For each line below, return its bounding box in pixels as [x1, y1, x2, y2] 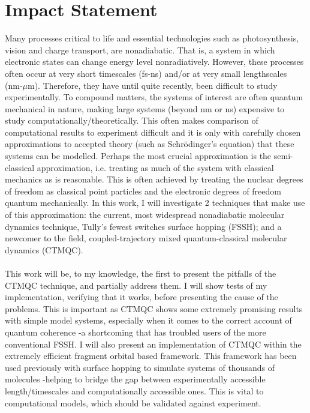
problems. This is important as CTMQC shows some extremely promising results [5, 302, 303, 315]
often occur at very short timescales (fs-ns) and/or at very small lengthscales [5, 67, 287, 79]
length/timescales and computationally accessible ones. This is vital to [5, 384, 264, 397]
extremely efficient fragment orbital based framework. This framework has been [5, 349, 297, 362]
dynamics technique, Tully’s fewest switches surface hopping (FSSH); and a [5, 220, 282, 232]
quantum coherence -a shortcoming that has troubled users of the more [5, 325, 266, 338]
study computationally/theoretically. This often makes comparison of [5, 114, 258, 127]
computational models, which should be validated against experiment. [5, 396, 261, 409]
